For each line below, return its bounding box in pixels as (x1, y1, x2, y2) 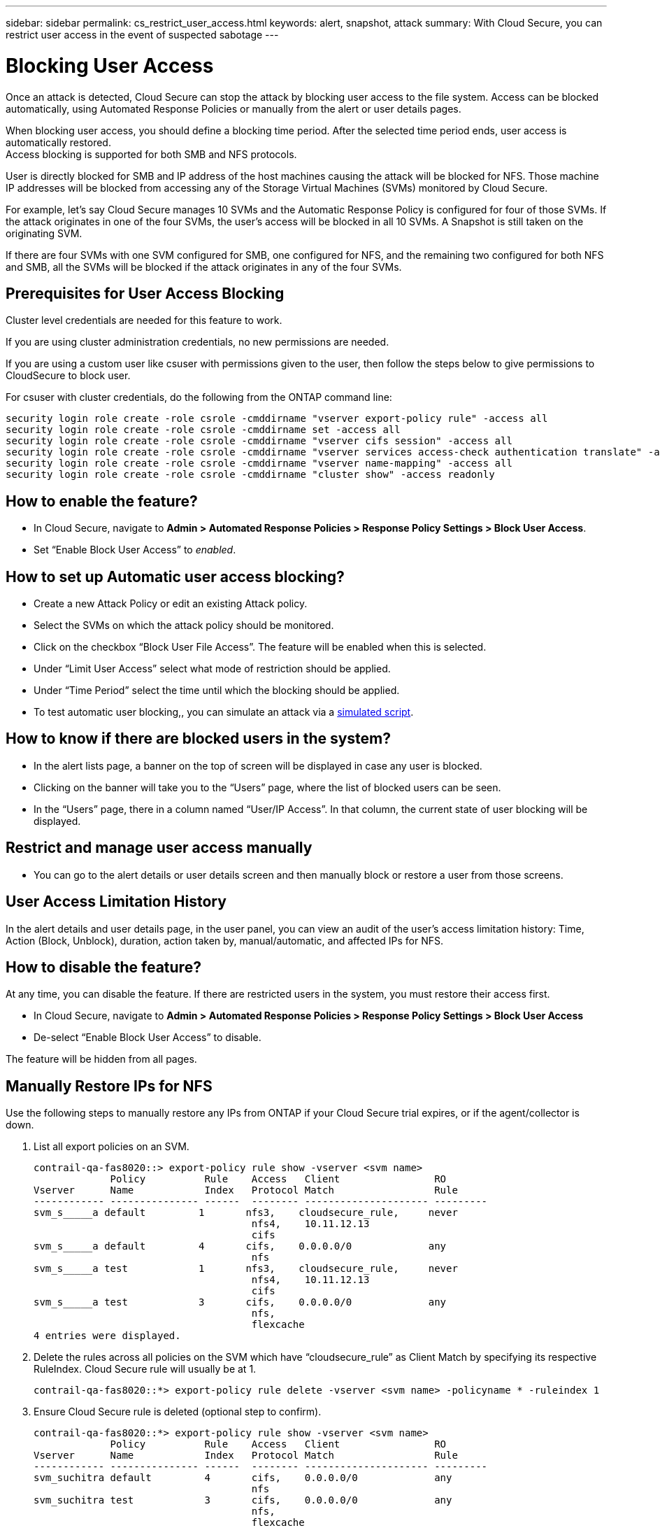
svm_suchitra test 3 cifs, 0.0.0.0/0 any (34, 1494, 452, 1506)
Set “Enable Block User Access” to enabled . (34, 544, 236, 556)
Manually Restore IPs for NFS (6, 1077, 213, 1095)
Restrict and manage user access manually (6, 839, 313, 857)
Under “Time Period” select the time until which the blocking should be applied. (34, 684, 400, 697)
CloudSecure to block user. (6, 369, 131, 382)
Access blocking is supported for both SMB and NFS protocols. (6, 148, 297, 160)
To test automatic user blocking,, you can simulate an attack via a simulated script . (34, 706, 414, 719)
